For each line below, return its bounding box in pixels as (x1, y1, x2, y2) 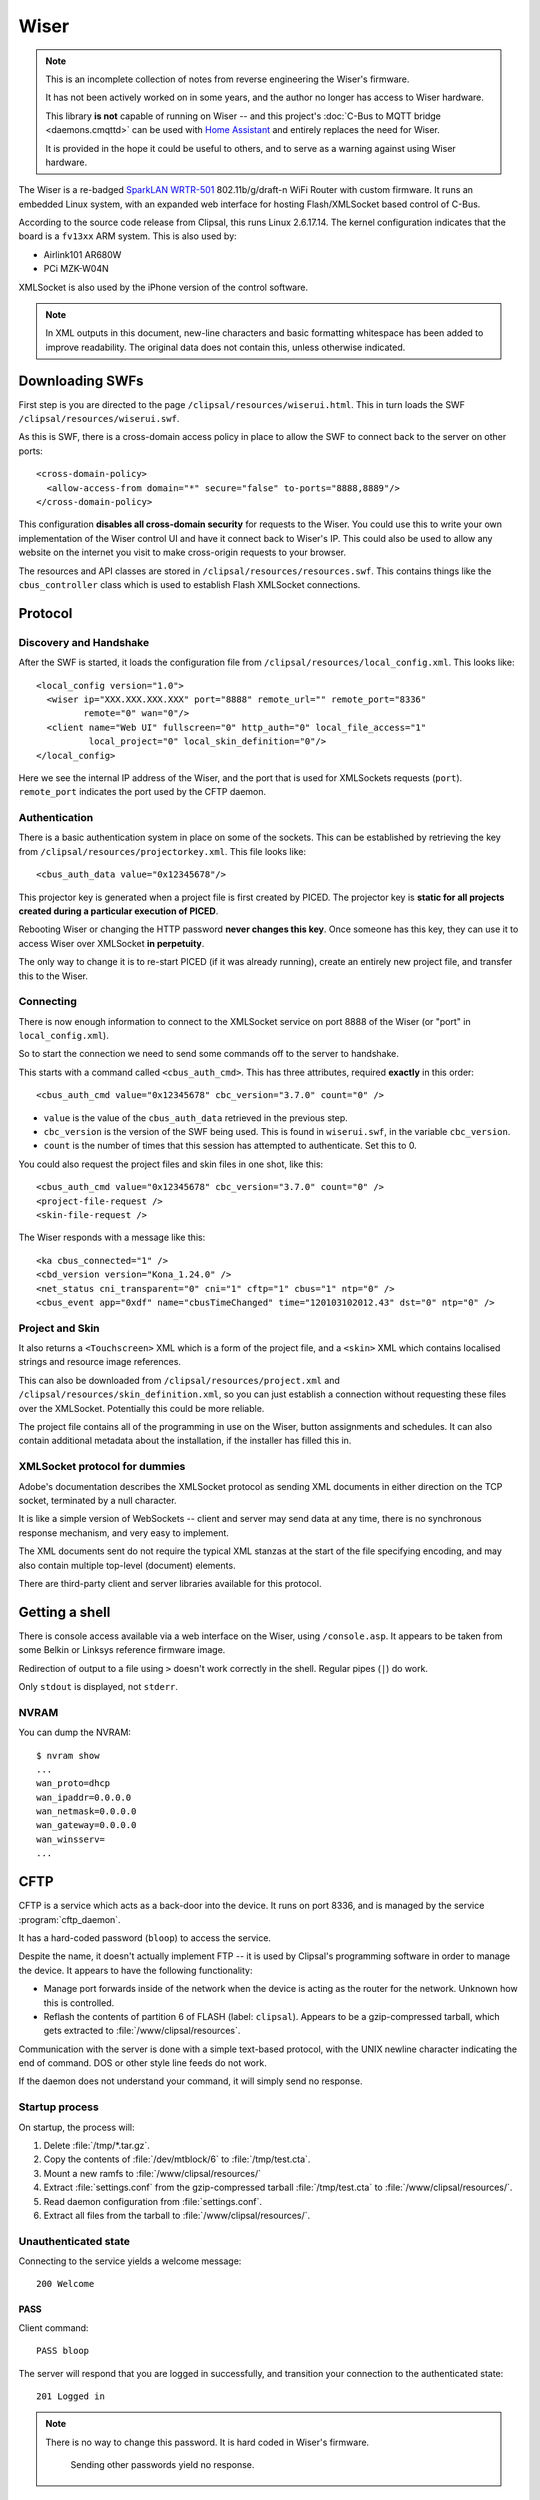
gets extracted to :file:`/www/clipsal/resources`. (43, 2025, 241, 2037)
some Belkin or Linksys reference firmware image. (18, 1644, 226, 1656)
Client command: (18, 2321, 89, 2334)
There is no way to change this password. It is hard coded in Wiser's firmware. (45, 2436, 370, 2448)
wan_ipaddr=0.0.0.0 (36, 1791, 132, 1803)
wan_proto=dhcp (36, 1778, 111, 1789)
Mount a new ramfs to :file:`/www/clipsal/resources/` (43, 2167, 262, 2179)
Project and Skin (18, 1321, 100, 1335)
